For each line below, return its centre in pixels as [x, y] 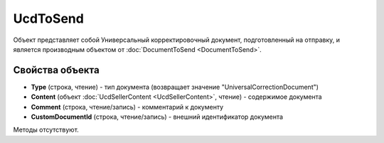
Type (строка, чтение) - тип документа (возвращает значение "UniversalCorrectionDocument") [175, 87]
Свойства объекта [56, 70]
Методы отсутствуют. [46, 130]
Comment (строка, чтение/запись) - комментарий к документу [127, 107]
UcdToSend [49, 18]
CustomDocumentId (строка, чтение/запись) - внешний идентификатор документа [157, 117]
